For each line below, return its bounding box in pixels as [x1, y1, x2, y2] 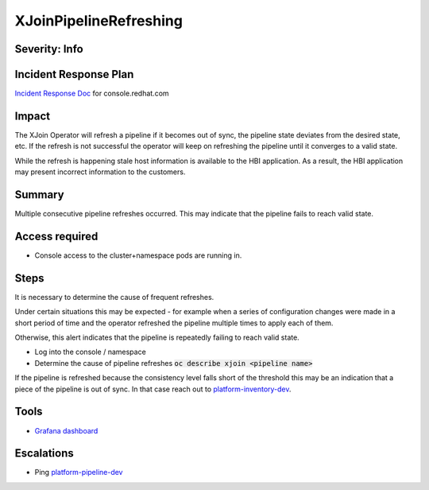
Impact [14, 109, 51, 122]
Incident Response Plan [14, 68, 134, 81]
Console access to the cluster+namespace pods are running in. [34, 251, 242, 260]
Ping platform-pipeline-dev [34, 468, 123, 477]
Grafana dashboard [34, 426, 99, 435]
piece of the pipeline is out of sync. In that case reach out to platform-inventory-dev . [14, 384, 292, 394]
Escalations [14, 446, 75, 461]
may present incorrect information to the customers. [14, 167, 186, 177]
